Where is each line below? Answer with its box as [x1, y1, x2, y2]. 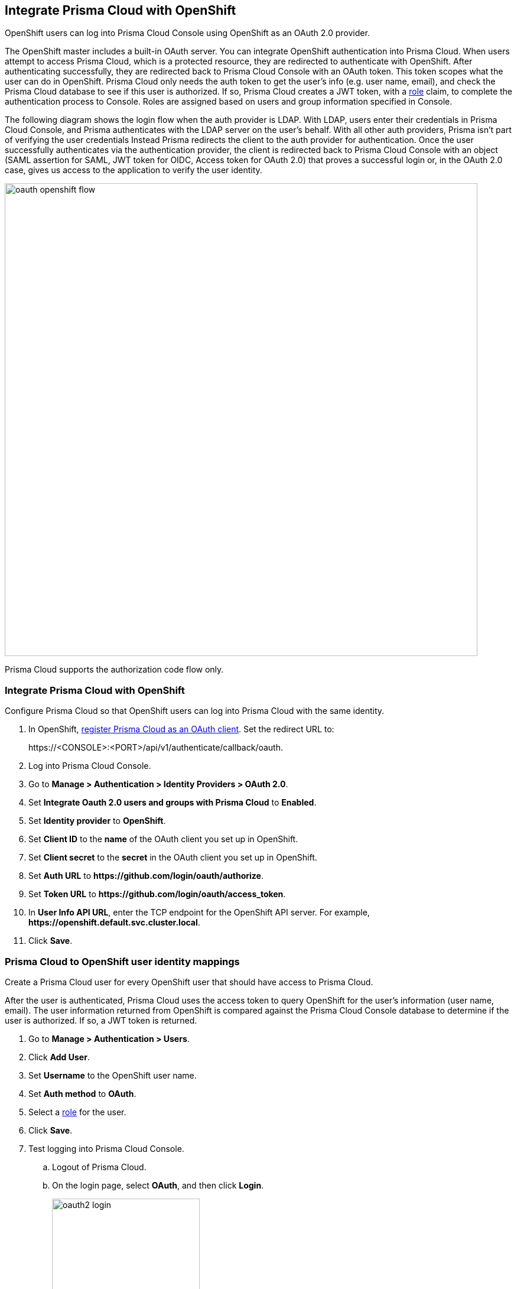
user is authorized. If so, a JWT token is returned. [5, 1015, 197, 1025]
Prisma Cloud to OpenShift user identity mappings [5, 955, 240, 967]
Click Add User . [28, 1051, 90, 1062]
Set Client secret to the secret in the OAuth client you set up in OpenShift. [28, 852, 317, 863]
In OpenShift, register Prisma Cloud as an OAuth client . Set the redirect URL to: [28, 724, 334, 735]
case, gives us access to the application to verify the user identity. [5, 165, 262, 176]
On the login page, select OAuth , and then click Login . [52, 1180, 264, 1190]
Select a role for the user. [28, 1106, 126, 1117]
